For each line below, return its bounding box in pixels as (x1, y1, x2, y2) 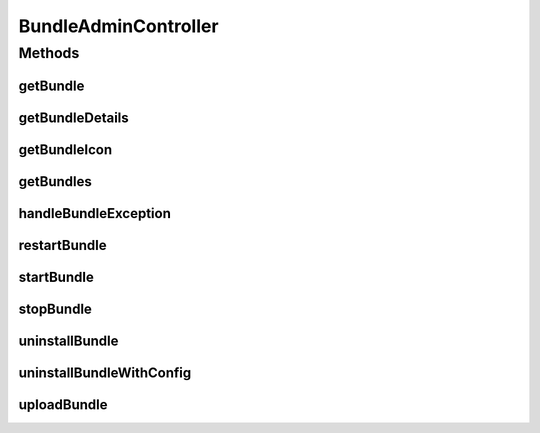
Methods (18, 44, 80, 62)
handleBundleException (18, 205, 172, 222)
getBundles (18, 173, 92, 190)
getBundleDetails (18, 109, 129, 126)
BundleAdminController (18, 15, 219, 37)
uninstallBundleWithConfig (18, 364, 192, 381)
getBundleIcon (18, 141, 113, 158)
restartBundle (18, 236, 107, 254)
